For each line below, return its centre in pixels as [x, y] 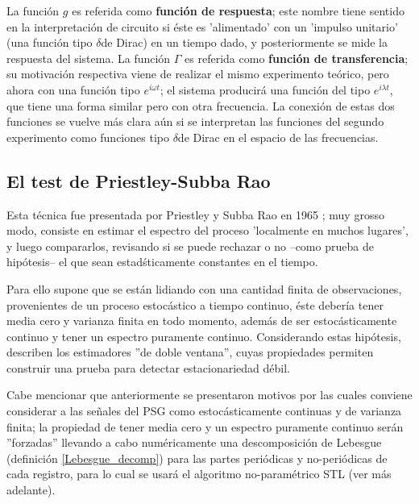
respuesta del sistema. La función [89, 58]
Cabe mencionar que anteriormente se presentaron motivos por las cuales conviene [209, 395]
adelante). [31, 490]
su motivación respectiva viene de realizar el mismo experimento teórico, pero [198, 74]
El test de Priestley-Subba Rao [139, 180]
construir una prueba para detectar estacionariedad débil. [148, 367]
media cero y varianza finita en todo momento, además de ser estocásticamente [202, 321]
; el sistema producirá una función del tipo [265, 89]
